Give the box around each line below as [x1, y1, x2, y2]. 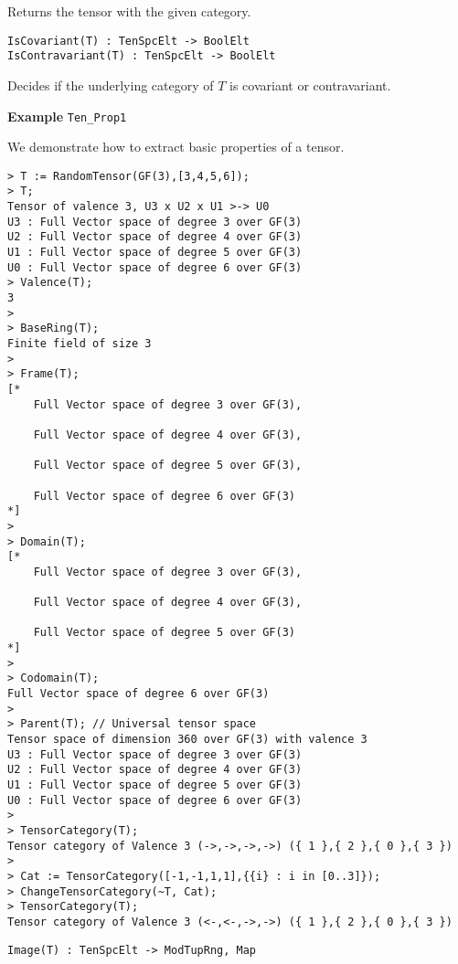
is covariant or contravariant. [229, 75, 391, 94]
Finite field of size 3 [7, 336, 152, 350]
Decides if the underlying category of [7, 75, 214, 94]
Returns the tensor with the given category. [7, 2, 251, 20]
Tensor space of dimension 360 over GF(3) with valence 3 [7, 733, 367, 747]
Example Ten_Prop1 [7, 106, 127, 125]
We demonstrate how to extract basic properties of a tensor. [7, 137, 345, 156]
